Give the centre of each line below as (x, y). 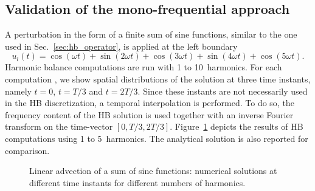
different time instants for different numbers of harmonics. (137, 182)
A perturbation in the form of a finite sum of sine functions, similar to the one (151, 34)
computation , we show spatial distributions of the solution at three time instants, (158, 79)
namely (18, 91)
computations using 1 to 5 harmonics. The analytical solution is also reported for (157, 138)
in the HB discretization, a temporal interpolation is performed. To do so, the (150, 103)
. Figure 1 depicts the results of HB (237, 126)
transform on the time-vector (59, 126)
